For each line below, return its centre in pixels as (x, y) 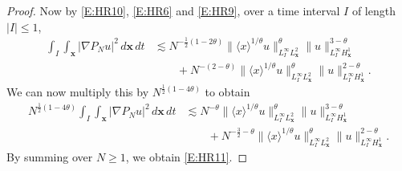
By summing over (50, 157)
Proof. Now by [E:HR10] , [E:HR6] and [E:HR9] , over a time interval (173, 10)
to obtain (227, 92)
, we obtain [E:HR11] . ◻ (187, 157)
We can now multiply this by (78, 92)
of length (374, 10)
